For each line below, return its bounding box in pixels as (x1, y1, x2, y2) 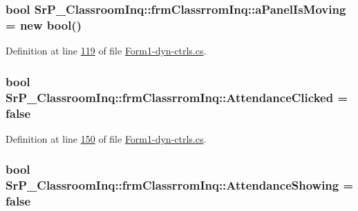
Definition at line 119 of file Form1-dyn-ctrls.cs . (6, 43, 207, 58)
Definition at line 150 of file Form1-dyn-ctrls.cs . (6, 131, 207, 145)
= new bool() (6, 16, 82, 33)
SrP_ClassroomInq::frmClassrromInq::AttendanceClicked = (6, 88, 348, 105)
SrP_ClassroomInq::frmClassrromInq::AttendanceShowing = (6, 177, 354, 194)
